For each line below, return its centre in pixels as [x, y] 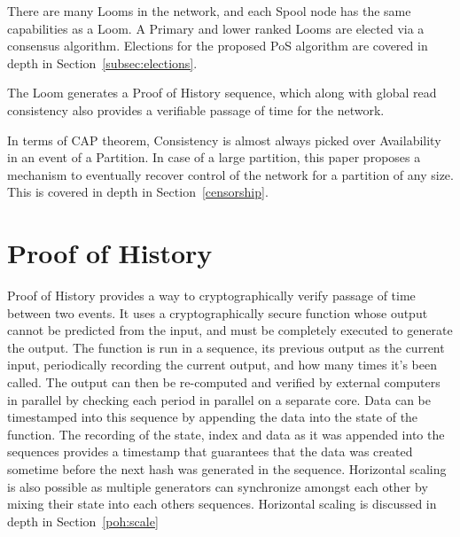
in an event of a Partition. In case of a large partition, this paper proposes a [214, 157]
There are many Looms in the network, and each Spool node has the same [209, 11]
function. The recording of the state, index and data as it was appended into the [226, 434]
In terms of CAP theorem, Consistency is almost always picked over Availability [224, 140]
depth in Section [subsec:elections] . [102, 62]
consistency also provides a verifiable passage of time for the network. [196, 109]
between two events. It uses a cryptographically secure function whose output [218, 312]
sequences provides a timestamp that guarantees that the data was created [210, 451]
